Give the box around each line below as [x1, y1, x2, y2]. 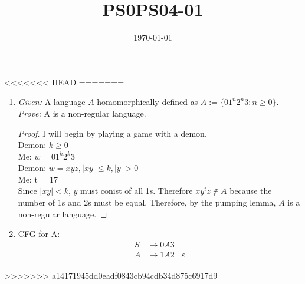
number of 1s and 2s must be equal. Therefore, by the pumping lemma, [18, 196, 276, 209]
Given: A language [18, 95, 86, 108]
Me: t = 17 [18, 173, 58, 185]
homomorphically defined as [97, 95, 198, 108]
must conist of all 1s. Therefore [80, 184, 193, 197]
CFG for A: [18, 227, 60, 240]
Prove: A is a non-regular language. [18, 107, 146, 119]
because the [229, 184, 272, 197]
